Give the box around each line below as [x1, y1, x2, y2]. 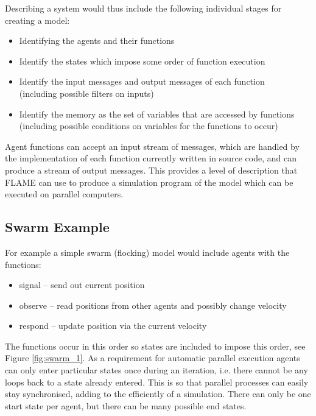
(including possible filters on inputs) [19, 86, 154, 99]
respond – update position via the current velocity [19, 319, 207, 332]
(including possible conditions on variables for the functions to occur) [19, 119, 278, 132]
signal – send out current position [19, 278, 145, 291]
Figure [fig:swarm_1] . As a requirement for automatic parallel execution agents [5, 351, 300, 364]
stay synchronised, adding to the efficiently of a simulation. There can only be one [5, 387, 311, 400]
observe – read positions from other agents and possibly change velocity [19, 298, 287, 311]
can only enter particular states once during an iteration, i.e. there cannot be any [5, 364, 308, 376]
